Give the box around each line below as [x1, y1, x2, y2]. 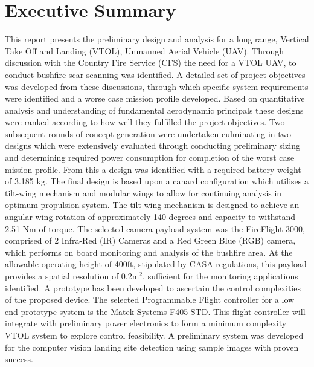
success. [5, 352, 33, 365]
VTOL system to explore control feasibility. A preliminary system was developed [5, 328, 304, 341]
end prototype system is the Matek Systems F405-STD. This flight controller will [5, 305, 306, 317]
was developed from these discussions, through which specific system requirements [5, 80, 309, 93]
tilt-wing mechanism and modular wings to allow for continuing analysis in [5, 186, 282, 199]
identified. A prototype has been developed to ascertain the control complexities [5, 281, 301, 294]
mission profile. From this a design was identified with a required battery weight [5, 163, 301, 175]
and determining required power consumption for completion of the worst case [5, 151, 295, 164]
